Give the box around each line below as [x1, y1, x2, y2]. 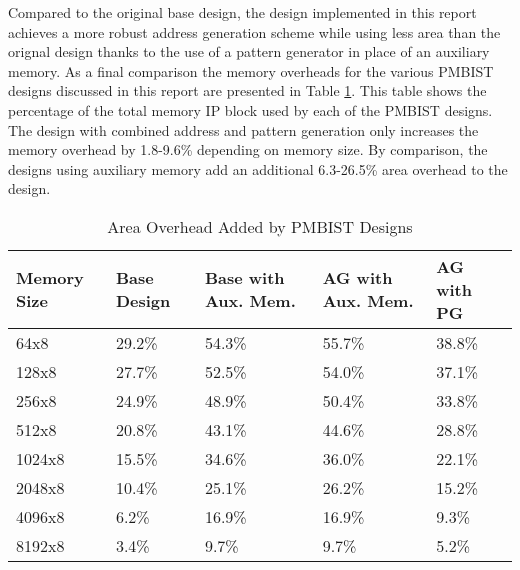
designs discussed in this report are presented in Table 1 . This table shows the [8, 80, 487, 101]
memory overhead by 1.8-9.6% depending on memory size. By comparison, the [8, 139, 488, 160]
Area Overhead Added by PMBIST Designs [107, 214, 413, 238]
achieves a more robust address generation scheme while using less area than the [8, 21, 501, 42]
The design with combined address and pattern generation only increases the [8, 119, 479, 140]
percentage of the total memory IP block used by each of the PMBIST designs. [8, 99, 493, 120]
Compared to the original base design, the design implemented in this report [8, 2, 477, 22]
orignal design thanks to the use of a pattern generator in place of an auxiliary [8, 41, 490, 62]
